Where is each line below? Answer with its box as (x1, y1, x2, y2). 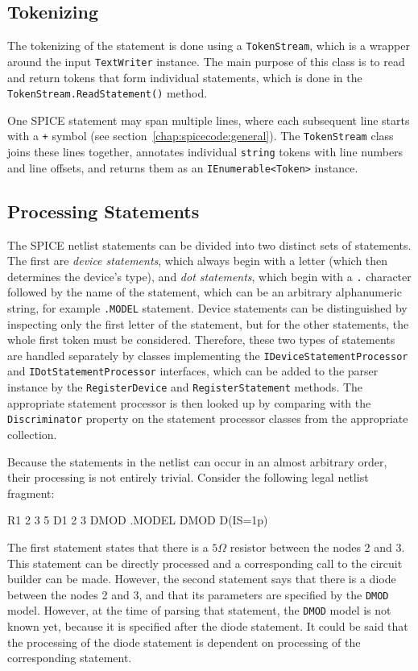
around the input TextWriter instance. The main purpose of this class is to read (7, 52, 405, 69)
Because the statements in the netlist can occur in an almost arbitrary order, (7, 453, 387, 470)
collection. (7, 426, 57, 443)
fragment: (7, 484, 55, 501)
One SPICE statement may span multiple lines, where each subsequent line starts (7, 111, 410, 128)
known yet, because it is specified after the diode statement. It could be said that (7, 618, 408, 635)
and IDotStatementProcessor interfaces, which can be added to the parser (7, 362, 379, 379)
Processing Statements (7, 198, 200, 223)
